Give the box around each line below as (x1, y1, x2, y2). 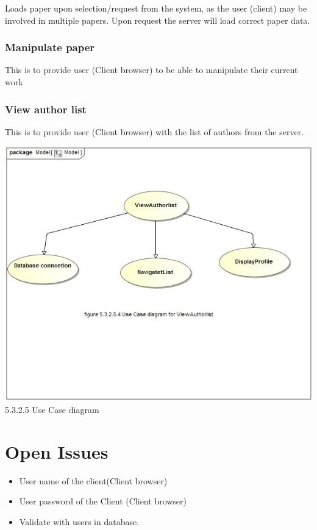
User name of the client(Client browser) (19, 474, 168, 487)
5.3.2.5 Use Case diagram (5, 403, 99, 416)
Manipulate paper (5, 40, 95, 55)
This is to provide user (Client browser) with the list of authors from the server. (5, 125, 304, 138)
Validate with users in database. (19, 515, 140, 528)
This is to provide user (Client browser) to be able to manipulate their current (5, 63, 298, 76)
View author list (5, 101, 87, 116)
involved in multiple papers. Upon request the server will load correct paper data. (5, 13, 310, 26)
